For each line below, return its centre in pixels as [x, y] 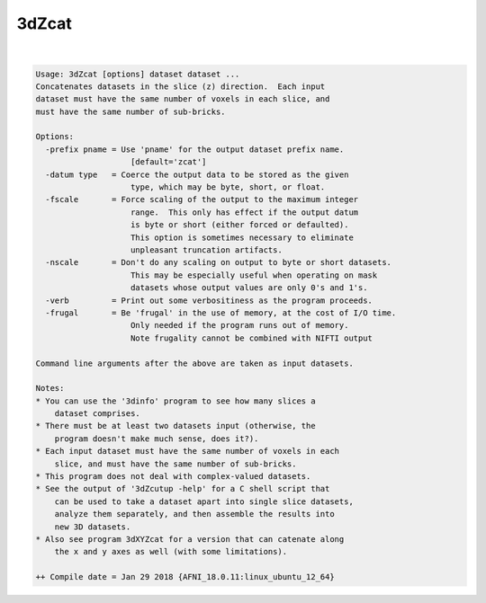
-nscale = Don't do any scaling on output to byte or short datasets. [218, 262]
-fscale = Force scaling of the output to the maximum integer [202, 200]
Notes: [50, 388]
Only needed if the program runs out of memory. [240, 325]
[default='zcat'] [169, 162]
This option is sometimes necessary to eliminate [243, 237]
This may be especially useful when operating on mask [254, 275]
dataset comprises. [98, 414]
